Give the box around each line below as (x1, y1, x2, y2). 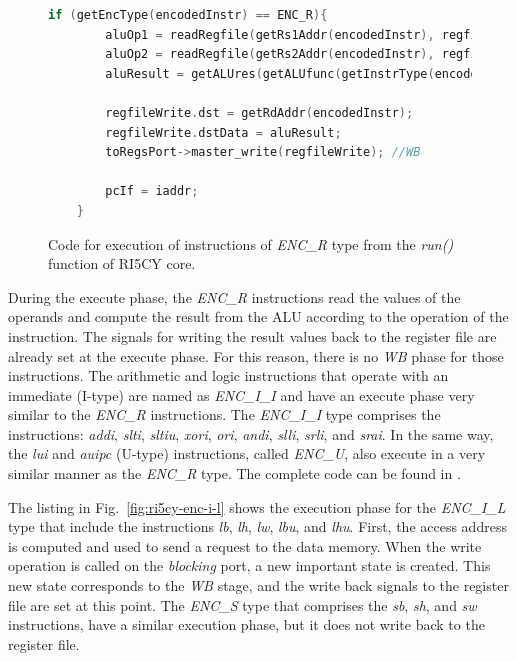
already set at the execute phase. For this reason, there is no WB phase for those (8, 345, 504, 366)
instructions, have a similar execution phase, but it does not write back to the (8, 614, 485, 635)
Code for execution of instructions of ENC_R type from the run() (48, 233, 454, 254)
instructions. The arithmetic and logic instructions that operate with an (8, 365, 449, 386)
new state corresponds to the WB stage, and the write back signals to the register (8, 575, 509, 596)
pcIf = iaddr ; (105, 184, 199, 199)
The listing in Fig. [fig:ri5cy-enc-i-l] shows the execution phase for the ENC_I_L (8, 496, 506, 517)
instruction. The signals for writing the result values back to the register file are (8, 325, 497, 346)
